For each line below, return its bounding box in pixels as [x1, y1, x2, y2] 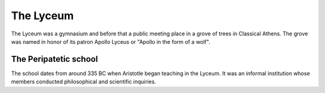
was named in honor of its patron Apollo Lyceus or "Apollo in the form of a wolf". [11, 38, 211, 45]
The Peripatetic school [11, 54, 98, 64]
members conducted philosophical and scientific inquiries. [11, 78, 156, 85]
